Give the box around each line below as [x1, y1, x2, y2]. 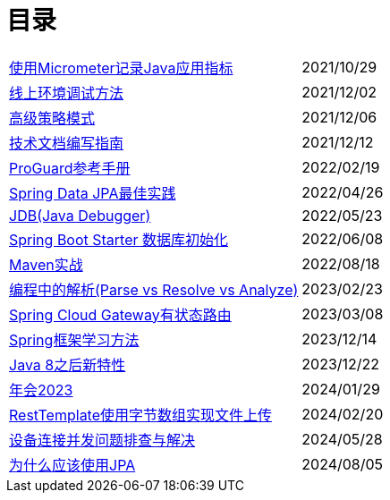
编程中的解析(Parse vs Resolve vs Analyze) [9, 280, 299, 299]
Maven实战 [9, 255, 83, 274]
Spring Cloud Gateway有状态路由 [9, 305, 232, 324]
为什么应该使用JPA [9, 455, 136, 474]
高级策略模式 [9, 108, 96, 127]
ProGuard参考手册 [9, 158, 131, 177]
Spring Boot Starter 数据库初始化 [9, 230, 229, 249]
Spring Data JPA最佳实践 [9, 183, 176, 202]
